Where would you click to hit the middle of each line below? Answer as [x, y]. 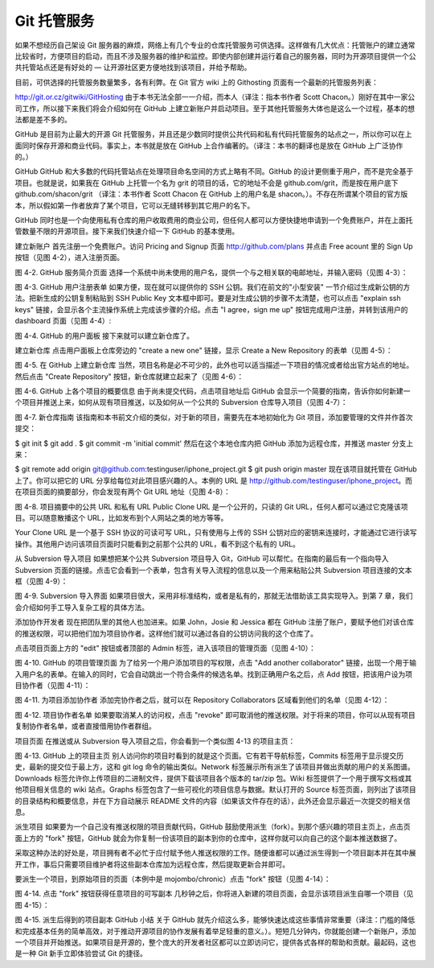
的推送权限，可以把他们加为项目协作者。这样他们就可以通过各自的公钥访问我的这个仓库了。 [166, 633]
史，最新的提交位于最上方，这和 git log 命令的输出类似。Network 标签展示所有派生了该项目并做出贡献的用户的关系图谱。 [215, 767]
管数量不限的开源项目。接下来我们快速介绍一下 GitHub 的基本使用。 [127, 231]
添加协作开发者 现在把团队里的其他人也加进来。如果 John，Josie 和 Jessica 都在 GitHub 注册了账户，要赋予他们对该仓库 [214, 622]
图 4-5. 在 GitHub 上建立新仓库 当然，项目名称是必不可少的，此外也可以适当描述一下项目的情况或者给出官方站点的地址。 [214, 365]
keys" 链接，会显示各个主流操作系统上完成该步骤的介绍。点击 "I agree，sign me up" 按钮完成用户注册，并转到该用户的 [211, 309]
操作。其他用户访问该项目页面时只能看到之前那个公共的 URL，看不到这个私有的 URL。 [158, 544]
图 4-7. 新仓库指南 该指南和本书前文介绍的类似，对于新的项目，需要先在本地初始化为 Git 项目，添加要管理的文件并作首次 [214, 417]
